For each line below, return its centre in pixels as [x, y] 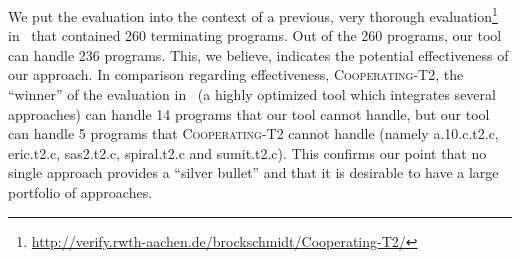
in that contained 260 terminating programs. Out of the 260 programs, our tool [255, 35]
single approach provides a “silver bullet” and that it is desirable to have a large [253, 172]
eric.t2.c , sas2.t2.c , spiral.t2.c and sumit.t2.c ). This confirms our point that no [247, 152]
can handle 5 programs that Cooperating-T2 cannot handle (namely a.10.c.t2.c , [253, 133]
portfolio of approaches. [80, 192]
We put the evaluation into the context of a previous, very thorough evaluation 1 [253, 14]
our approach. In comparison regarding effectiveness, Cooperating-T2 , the [236, 74]
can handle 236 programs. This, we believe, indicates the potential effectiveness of [258, 54]
